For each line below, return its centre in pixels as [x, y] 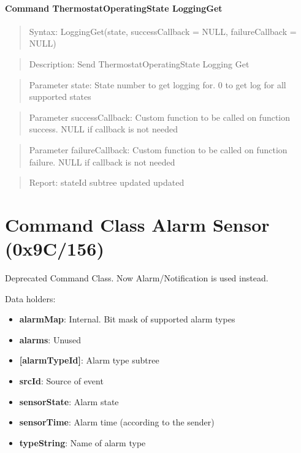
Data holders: [30, 298]
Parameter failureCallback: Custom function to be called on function [158, 149]
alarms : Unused [50, 339]
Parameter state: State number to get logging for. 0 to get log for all [158, 84]
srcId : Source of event [61, 381]
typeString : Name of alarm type [82, 442]
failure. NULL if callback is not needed [102, 162]
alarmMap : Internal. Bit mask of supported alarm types [127, 319]
